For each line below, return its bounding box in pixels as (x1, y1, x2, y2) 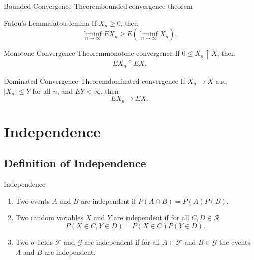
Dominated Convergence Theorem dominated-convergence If (4, 75, 185, 86)
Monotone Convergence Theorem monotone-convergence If (4, 48, 180, 58)
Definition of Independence (4, 155, 146, 171)
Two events (15, 195, 50, 206)
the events (219, 236, 250, 247)
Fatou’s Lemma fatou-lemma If (4, 17, 97, 28)
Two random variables (15, 212, 83, 223)
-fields (35, 236, 53, 247)
